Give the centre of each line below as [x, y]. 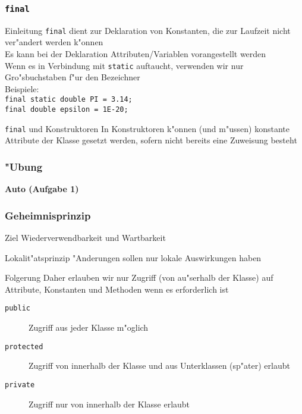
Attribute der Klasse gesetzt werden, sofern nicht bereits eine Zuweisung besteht [151, 140]
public [18, 308]
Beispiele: [22, 88]
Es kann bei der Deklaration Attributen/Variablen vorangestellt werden [136, 54]
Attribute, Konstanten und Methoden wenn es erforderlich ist [117, 289]
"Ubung [24, 166]
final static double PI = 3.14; [69, 100]
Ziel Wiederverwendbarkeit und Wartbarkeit [85, 238]
